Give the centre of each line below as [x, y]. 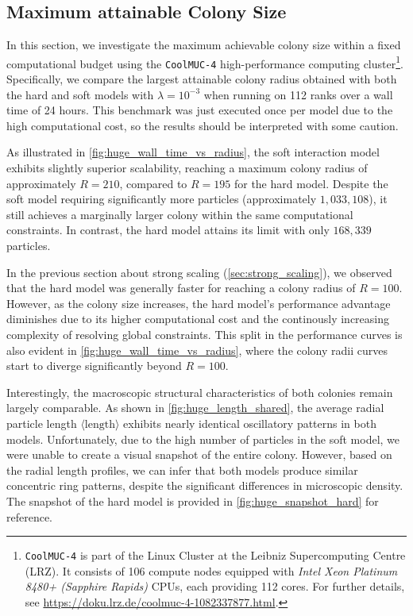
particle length [42, 423]
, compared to [153, 183]
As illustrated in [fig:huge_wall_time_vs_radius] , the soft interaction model [193, 152]
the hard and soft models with [80, 94]
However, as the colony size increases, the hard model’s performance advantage [199, 303]
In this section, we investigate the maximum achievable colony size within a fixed [204, 45]
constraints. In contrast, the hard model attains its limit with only [168, 230]
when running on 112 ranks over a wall [298, 94]
